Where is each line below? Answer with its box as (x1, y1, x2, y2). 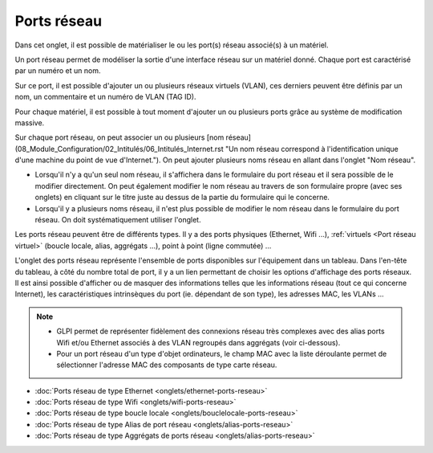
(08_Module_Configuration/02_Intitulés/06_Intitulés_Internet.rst (14, 144, 224, 153)
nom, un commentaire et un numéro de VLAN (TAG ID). (14, 92, 196, 102)
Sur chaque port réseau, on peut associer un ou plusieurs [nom (14, 133, 225, 142)
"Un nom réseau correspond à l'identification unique (225, 144, 399, 153)
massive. (14, 117, 45, 128)
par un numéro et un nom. (14, 66, 101, 75)
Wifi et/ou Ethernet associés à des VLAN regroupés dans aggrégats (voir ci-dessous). (56, 337, 341, 347)
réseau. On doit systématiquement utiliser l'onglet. (34, 215, 201, 225)
